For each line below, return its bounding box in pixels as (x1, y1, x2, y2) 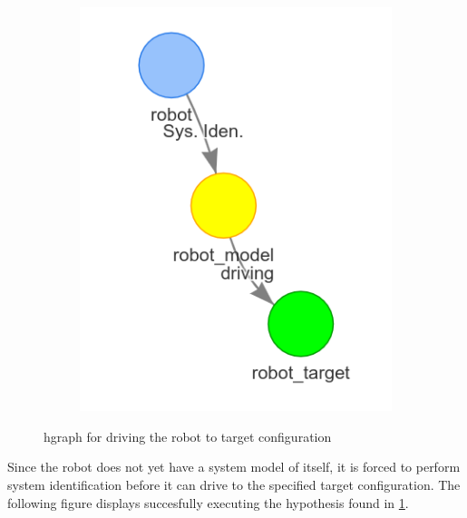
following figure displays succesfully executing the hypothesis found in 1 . (7, 493, 409, 512)
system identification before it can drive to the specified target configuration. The (7, 475, 461, 494)
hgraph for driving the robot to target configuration (44, 426, 332, 445)
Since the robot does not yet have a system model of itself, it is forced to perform (7, 457, 461, 476)
